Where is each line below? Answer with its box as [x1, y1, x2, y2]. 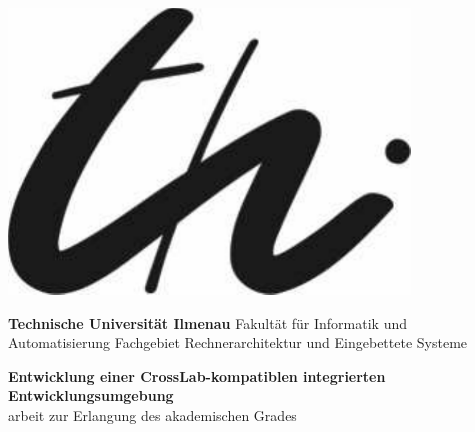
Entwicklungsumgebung [8, 385, 174, 406]
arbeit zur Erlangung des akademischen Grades [8, 404, 297, 425]
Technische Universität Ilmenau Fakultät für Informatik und [8, 312, 408, 333]
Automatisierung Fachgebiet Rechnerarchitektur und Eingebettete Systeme [8, 332, 468, 353]
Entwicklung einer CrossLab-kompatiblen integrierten [8, 365, 386, 386]
